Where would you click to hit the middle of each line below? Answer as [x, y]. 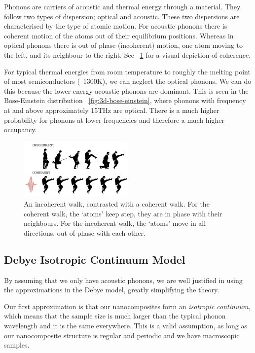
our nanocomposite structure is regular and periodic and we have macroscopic [122, 335]
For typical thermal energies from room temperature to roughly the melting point [127, 71]
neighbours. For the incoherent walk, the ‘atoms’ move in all [115, 223]
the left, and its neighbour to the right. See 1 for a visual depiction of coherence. [127, 54]
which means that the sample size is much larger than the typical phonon [115, 316]
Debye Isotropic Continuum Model [95, 259]
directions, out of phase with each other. [85, 232]
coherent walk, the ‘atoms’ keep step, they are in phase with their [123, 213]
